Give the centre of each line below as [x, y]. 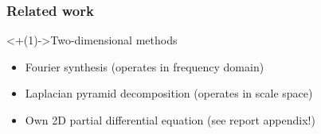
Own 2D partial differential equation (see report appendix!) [170, 120]
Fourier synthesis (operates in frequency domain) [145, 66]
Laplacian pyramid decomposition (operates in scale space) [169, 93]
